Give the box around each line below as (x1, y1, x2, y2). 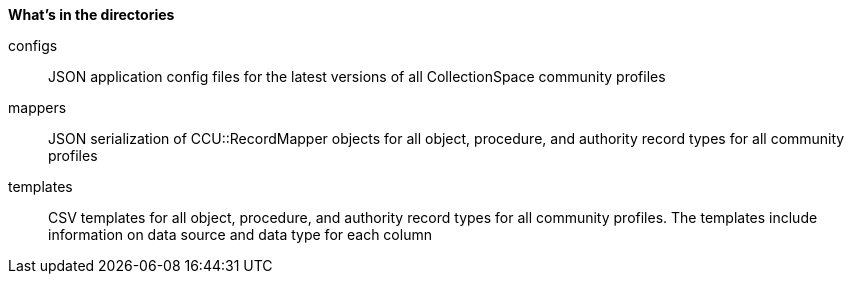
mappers (8, 99, 67, 116)
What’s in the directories (8, 6, 175, 23)
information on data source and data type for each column (48, 226, 432, 243)
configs (8, 37, 58, 54)
